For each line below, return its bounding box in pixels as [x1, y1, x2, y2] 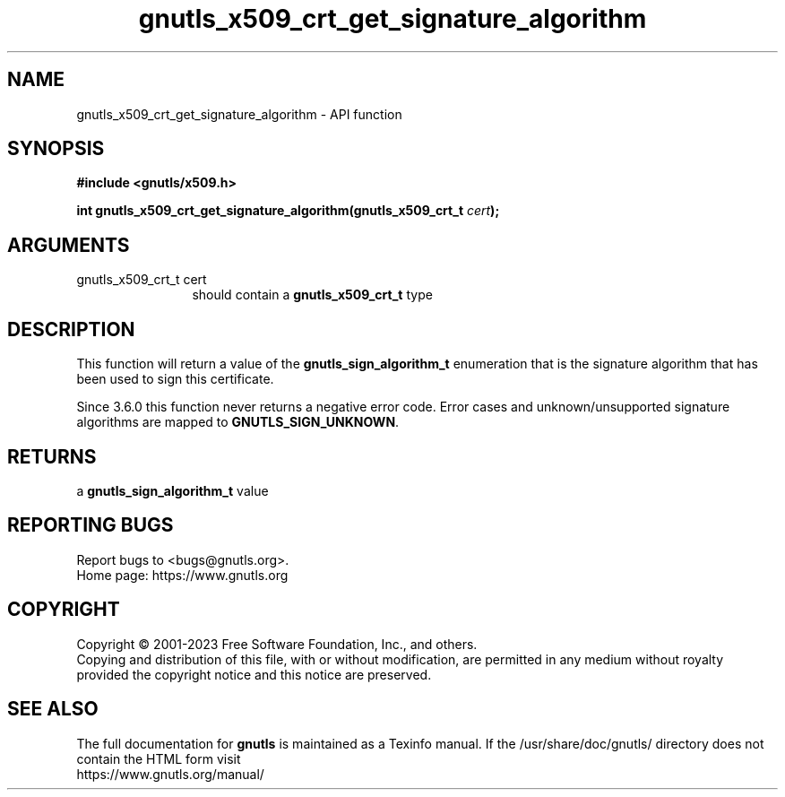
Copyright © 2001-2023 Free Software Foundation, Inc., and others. [76, 636, 478, 652]
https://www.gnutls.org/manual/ [76, 766, 264, 782]
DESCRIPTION [7, 317, 135, 341]
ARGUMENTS [7, 233, 130, 256]
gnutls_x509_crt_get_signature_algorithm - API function [76, 106, 402, 122]
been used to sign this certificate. [76, 371, 274, 387]
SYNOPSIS [7, 137, 105, 160]
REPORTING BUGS [7, 514, 174, 537]
